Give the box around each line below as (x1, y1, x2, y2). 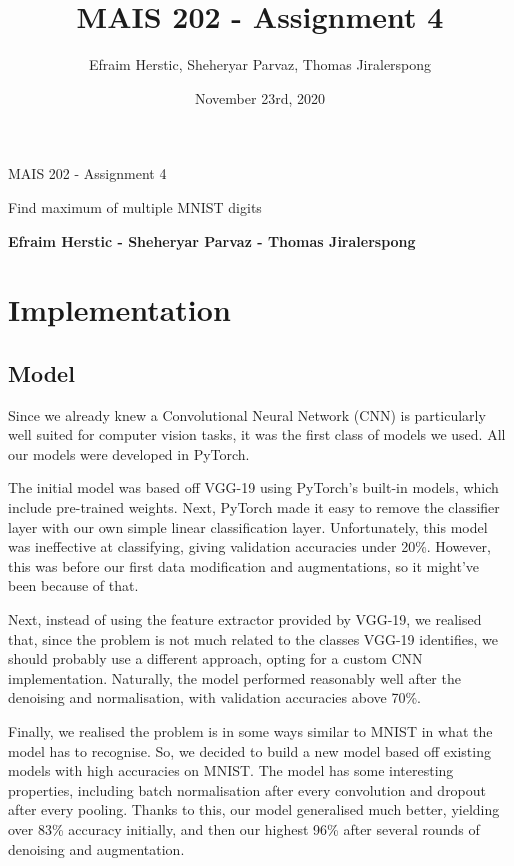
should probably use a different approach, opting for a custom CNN (8, 648, 423, 669)
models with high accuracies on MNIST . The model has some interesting (8, 760, 454, 781)
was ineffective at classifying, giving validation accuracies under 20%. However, (8, 536, 491, 557)
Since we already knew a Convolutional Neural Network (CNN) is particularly (8, 404, 486, 425)
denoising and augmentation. (8, 838, 185, 859)
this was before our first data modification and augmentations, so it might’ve (8, 555, 480, 576)
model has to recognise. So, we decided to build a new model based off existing (8, 740, 491, 761)
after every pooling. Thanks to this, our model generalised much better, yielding (8, 799, 500, 820)
